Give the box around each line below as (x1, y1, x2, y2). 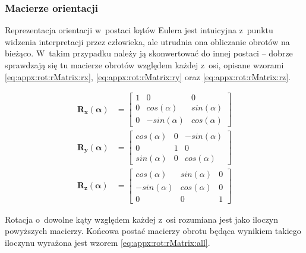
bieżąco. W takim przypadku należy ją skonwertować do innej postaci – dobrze (5, 47, 293, 59)
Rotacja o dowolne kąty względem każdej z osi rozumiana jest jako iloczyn (5, 213, 279, 225)
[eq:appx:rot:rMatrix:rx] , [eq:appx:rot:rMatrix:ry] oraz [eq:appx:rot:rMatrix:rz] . (5, 70, 291, 83)
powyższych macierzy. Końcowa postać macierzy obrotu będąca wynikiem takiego (5, 224, 301, 237)
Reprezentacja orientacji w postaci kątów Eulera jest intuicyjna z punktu (5, 24, 273, 36)
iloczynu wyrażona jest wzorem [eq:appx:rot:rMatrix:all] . (5, 236, 210, 248)
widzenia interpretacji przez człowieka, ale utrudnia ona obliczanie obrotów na (5, 35, 290, 48)
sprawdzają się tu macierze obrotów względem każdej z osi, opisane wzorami (5, 59, 284, 71)
